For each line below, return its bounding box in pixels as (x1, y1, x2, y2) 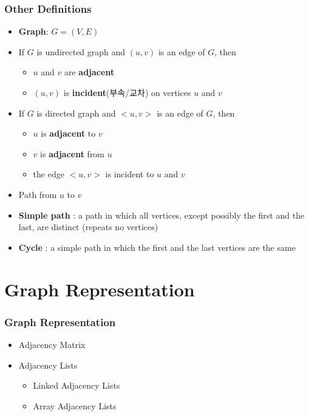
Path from (18, 188, 57, 200)
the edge (33, 168, 64, 180)
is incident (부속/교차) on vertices (63, 86, 191, 98)
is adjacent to (41, 127, 96, 140)
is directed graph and (36, 106, 116, 119)
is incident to (105, 168, 154, 180)
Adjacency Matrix (18, 338, 86, 350)
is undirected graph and (36, 45, 126, 58)
